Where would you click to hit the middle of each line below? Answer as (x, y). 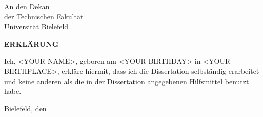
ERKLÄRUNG (32, 43)
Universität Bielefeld (36, 26)
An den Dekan (27, 6)
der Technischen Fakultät (44, 16)
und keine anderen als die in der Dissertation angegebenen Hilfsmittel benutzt (127, 81)
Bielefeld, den (25, 108)
